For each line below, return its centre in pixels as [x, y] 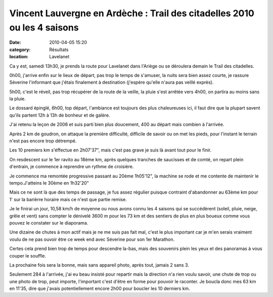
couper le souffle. [28, 255]
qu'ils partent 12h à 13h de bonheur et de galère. [60, 115]
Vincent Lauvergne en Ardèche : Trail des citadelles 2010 [132, 13]
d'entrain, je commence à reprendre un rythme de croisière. [72, 167]
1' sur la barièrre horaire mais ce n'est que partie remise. [68, 199]
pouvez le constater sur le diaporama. [49, 222]
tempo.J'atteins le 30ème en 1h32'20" [49, 183]
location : [19, 57]
